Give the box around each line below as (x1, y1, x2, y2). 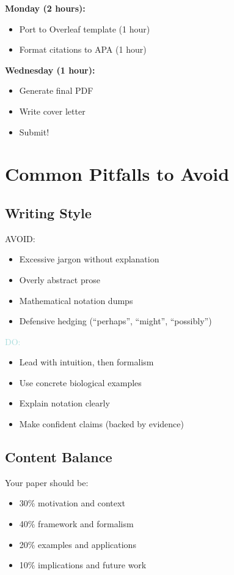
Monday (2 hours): (5, 2, 86, 14)
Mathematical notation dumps (19, 294, 133, 307)
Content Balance (5, 447, 112, 466)
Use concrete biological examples (19, 376, 142, 389)
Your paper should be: (5, 476, 89, 489)
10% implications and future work (19, 558, 147, 571)
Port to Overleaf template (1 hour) (19, 22, 150, 35)
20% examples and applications (19, 538, 136, 550)
